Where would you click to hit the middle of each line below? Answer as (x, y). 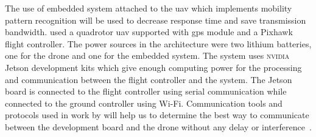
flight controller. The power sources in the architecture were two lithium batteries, (158, 43)
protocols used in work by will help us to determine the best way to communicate (157, 115)
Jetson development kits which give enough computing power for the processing (153, 67)
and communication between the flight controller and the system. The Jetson (149, 79)
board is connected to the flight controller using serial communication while (146, 91)
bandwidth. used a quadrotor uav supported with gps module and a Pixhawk (149, 32)
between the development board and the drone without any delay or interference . (158, 126)
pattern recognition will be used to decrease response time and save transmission (156, 20)
